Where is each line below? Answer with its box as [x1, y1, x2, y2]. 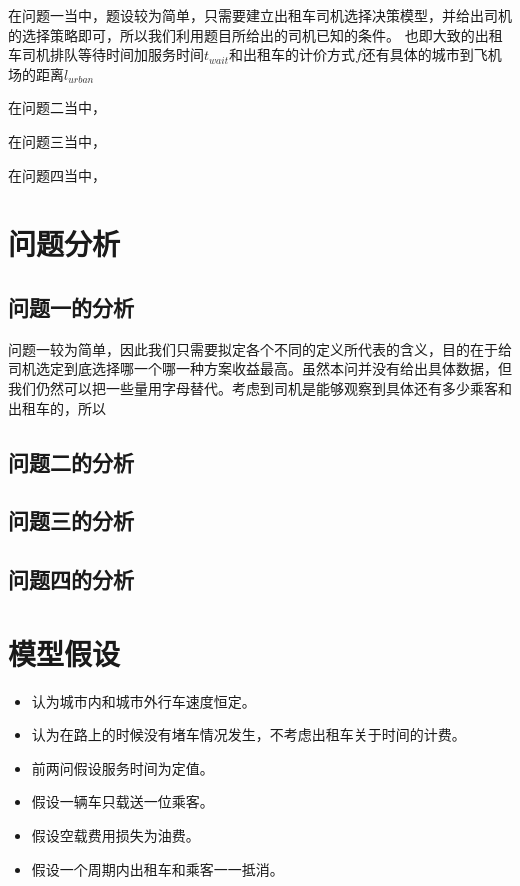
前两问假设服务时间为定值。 [31, 757, 214, 778]
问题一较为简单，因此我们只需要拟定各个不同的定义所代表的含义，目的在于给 [8, 338, 512, 359]
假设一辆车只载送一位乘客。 [31, 791, 214, 812]
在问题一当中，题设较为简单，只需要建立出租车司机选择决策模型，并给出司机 [8, 5, 512, 25]
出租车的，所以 [8, 397, 106, 418]
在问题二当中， [8, 97, 106, 118]
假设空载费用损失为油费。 [31, 824, 200, 845]
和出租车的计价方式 [228, 44, 355, 65]
